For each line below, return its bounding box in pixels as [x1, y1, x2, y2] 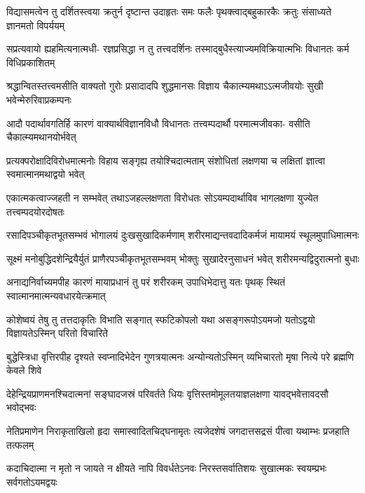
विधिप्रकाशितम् [6, 55, 55, 69]
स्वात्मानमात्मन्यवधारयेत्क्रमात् [6, 288, 106, 303]
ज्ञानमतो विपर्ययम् [6, 18, 65, 32]
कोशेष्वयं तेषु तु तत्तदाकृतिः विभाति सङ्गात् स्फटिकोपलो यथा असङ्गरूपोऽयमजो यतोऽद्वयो [6, 312, 315, 326]
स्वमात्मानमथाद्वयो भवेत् [6, 167, 85, 181]
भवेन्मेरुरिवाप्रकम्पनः [6, 92, 71, 106]
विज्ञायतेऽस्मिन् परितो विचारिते [6, 326, 109, 340]
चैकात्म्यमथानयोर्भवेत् [6, 130, 76, 144]
